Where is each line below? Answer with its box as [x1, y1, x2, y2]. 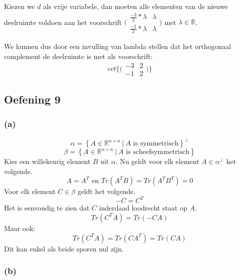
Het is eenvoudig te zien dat [4, 202, 90, 213]
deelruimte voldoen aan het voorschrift [4, 16, 122, 27]
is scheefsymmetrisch [126, 148, 190, 156]
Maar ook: [4, 222, 35, 233]
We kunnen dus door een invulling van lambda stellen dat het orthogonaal [4, 41, 231, 51]
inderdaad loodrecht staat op [99, 202, 188, 213]
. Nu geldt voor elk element [115, 156, 200, 166]
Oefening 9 [4, 91, 61, 106]
